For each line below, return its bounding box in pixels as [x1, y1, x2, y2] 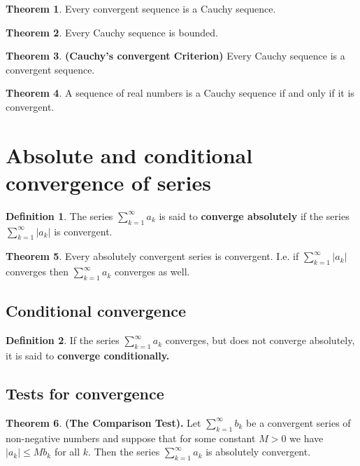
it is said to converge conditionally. [6, 348, 170, 363]
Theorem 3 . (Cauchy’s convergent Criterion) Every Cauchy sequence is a [6, 48, 345, 63]
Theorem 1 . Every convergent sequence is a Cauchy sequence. [6, 1, 276, 15]
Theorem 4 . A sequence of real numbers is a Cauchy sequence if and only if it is [6, 85, 354, 100]
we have [289, 430, 324, 445]
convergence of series [6, 167, 211, 196]
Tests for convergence [6, 383, 164, 404]
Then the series [94, 444, 160, 459]
